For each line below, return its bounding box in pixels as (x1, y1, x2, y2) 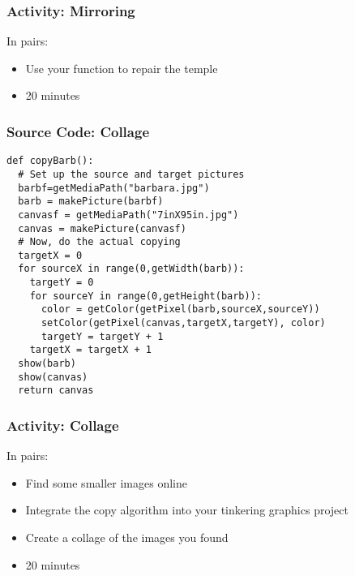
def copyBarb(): (6, 155, 94, 167)
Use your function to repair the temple (25, 59, 218, 76)
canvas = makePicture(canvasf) (18, 222, 186, 234)
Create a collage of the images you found (25, 529, 229, 546)
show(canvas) (18, 371, 88, 383)
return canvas (18, 385, 94, 397)
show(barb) (18, 358, 76, 370)
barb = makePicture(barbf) (18, 196, 164, 208)
